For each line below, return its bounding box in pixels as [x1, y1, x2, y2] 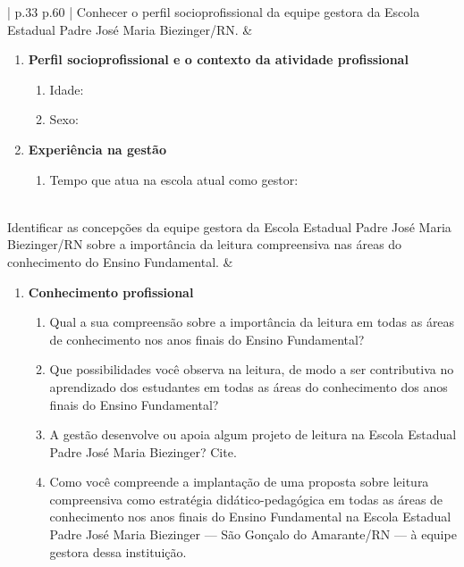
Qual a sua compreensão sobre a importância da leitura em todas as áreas [49, 313, 455, 331]
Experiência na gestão [28, 139, 166, 158]
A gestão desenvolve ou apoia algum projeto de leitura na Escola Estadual [49, 425, 457, 444]
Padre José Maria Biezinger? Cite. [49, 442, 237, 461]
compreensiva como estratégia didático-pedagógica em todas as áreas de [49, 489, 443, 508]
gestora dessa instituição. [49, 542, 187, 561]
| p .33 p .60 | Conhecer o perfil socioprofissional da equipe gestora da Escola [7, 3, 420, 21]
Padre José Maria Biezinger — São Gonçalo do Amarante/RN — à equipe [49, 525, 457, 544]
